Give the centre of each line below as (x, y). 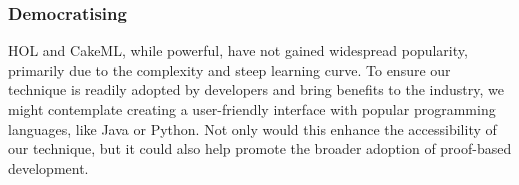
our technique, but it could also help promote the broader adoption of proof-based (260, 148)
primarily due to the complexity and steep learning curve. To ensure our (229, 69)
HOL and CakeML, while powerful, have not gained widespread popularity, (238, 50)
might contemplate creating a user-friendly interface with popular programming (252, 109)
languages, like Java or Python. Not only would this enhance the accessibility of (252, 128)
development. (48, 167)
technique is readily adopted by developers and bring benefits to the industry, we (256, 89)
